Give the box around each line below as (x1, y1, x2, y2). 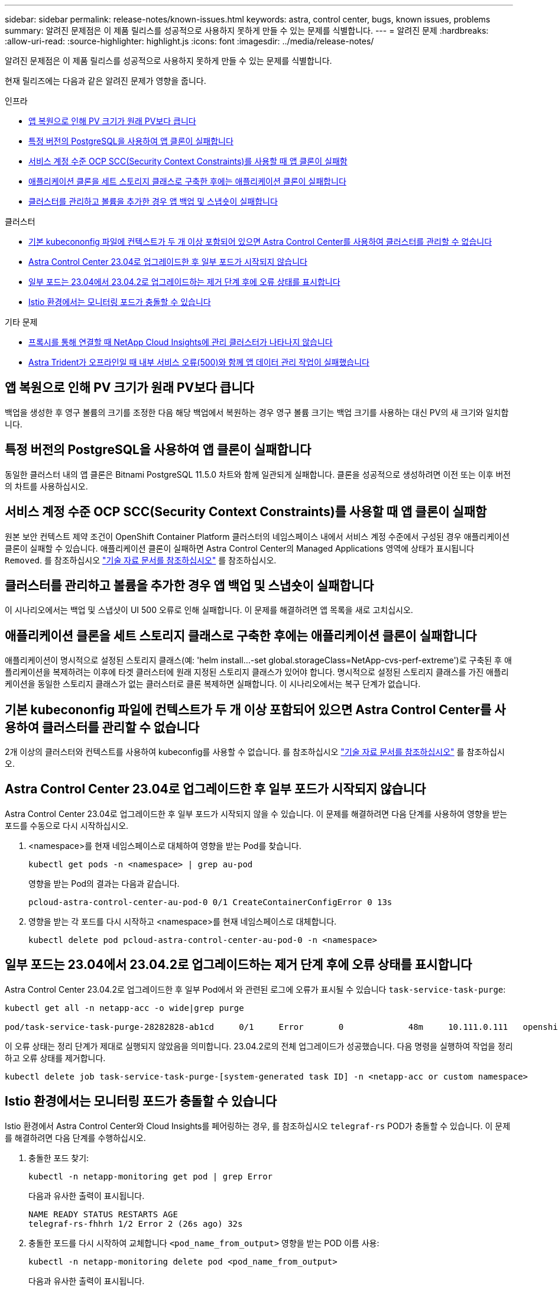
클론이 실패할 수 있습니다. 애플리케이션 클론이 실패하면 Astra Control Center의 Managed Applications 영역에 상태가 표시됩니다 (5, 543, 474, 553)
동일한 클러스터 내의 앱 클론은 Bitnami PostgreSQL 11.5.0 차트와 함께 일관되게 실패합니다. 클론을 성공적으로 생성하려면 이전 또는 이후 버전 (5, 469, 511, 479)
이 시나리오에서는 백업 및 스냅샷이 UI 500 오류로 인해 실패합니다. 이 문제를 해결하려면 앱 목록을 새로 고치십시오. (5, 605, 413, 615)
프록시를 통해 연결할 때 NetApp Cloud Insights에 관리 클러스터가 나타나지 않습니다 (28, 337, 333, 347)
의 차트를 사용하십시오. (5, 481, 88, 491)
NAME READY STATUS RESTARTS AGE (28, 1209, 178, 1219)
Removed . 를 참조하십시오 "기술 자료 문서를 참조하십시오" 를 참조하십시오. (5, 555, 277, 565)
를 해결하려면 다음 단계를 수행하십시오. (5, 1132, 146, 1143)
